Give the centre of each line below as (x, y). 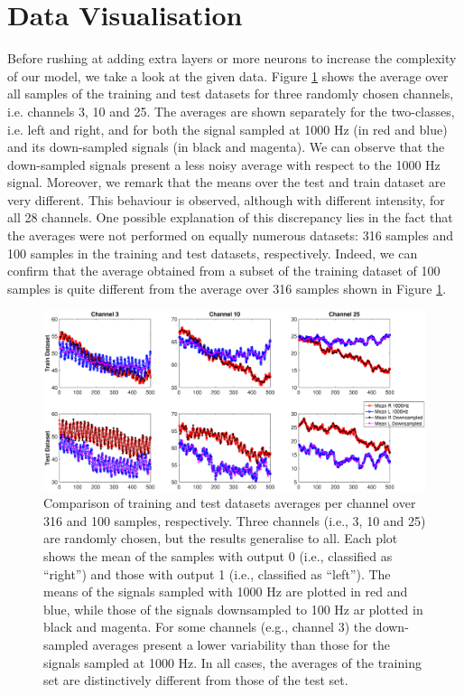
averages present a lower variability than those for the (241, 644)
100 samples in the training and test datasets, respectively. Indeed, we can (213, 253)
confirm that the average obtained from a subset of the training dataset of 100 (224, 271)
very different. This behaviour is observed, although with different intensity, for (226, 199)
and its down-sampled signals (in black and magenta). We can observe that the (226, 147)
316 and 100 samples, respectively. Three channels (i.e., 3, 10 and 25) (235, 520)
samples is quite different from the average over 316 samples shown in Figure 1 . (227, 288)
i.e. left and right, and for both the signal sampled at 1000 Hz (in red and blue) (227, 129)
